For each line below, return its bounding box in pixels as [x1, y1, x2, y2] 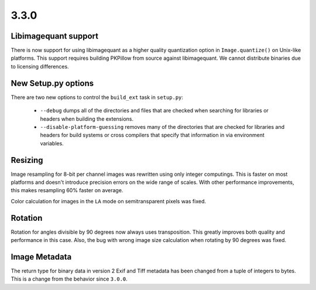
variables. [40, 139, 64, 146]
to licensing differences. [11, 63, 70, 70]
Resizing [11, 155, 43, 165]
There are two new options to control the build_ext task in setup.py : [11, 94, 184, 101]
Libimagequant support [11, 31, 99, 41]
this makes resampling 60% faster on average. [11, 187, 123, 194]
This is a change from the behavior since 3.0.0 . [11, 275, 128, 282]
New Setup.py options [11, 78, 94, 88]
